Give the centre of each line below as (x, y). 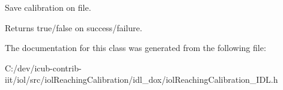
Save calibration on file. (48, 7)
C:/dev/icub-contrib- (43, 67)
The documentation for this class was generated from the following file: (135, 48)
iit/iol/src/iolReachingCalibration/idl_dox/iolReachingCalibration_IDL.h (141, 79)
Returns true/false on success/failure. (74, 27)
